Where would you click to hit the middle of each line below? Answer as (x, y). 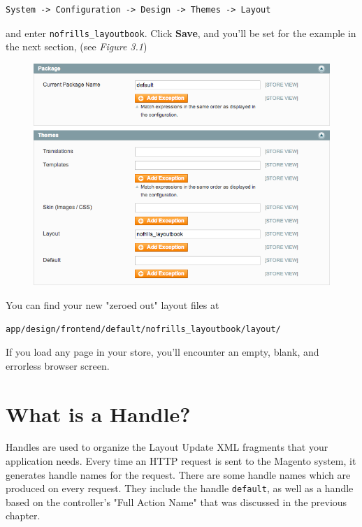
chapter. (23, 515)
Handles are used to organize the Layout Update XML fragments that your (167, 447)
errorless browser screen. (58, 365)
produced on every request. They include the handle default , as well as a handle (180, 488)
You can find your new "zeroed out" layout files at (113, 304)
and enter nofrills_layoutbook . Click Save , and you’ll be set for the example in (181, 33)
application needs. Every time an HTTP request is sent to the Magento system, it (181, 461)
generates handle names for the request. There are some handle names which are (178, 474)
